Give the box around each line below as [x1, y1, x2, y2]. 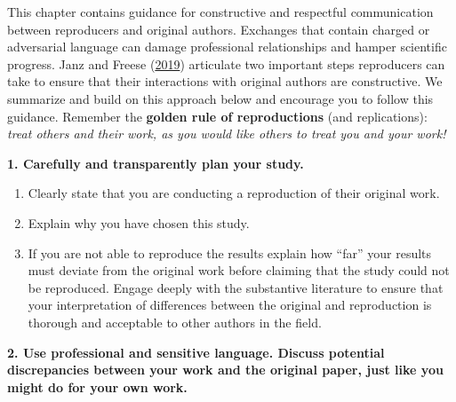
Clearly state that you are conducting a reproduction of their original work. [28, 184, 440, 202]
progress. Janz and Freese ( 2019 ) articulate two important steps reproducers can [7, 54, 445, 73]
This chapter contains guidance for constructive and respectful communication [7, 3, 434, 20]
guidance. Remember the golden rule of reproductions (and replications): [7, 106, 428, 125]
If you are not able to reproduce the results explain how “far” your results [28, 243, 432, 262]
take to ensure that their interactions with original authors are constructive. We [7, 72, 443, 91]
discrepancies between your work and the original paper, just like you [7, 360, 444, 379]
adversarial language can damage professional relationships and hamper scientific [7, 37, 447, 56]
